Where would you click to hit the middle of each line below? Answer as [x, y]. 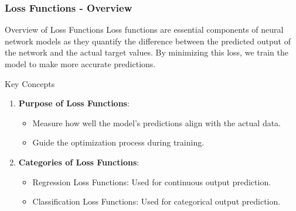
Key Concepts [30, 83]
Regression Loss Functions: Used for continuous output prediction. [152, 181]
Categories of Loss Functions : [79, 162]
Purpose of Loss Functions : [74, 103]
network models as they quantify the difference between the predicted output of [148, 41]
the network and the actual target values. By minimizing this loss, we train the [147, 52]
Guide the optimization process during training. [118, 142]
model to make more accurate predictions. [80, 64]
